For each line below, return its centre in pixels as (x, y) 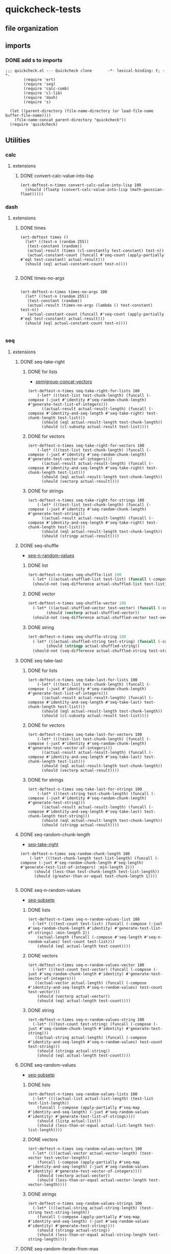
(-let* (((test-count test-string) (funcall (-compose (92, 1024)
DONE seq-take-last (41, 661)
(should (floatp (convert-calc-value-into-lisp (76, 189)
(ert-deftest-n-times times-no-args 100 (64, 292)
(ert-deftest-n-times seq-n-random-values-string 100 (86, 1020)
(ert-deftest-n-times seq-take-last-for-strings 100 (85, 789)
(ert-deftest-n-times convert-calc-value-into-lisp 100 (81, 185)
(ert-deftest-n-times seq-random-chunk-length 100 (75, 854)
